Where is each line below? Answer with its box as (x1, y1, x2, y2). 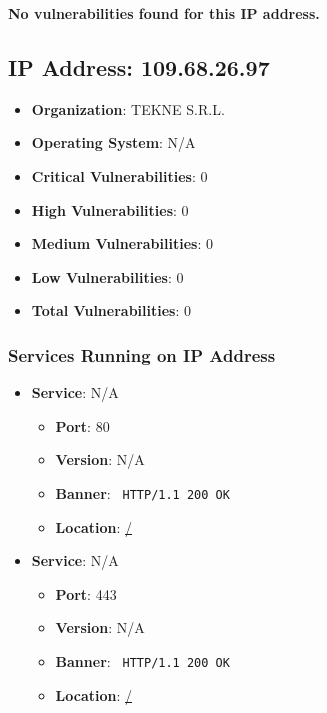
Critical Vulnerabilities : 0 (31, 165, 208, 186)
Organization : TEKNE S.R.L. (31, 98, 225, 119)
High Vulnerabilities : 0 (31, 199, 189, 220)
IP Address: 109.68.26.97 (8, 51, 270, 82)
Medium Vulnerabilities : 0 (31, 233, 213, 254)
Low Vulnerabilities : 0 (31, 266, 184, 287)
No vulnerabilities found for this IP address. (8, 3, 320, 23)
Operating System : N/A (31, 132, 196, 153)
